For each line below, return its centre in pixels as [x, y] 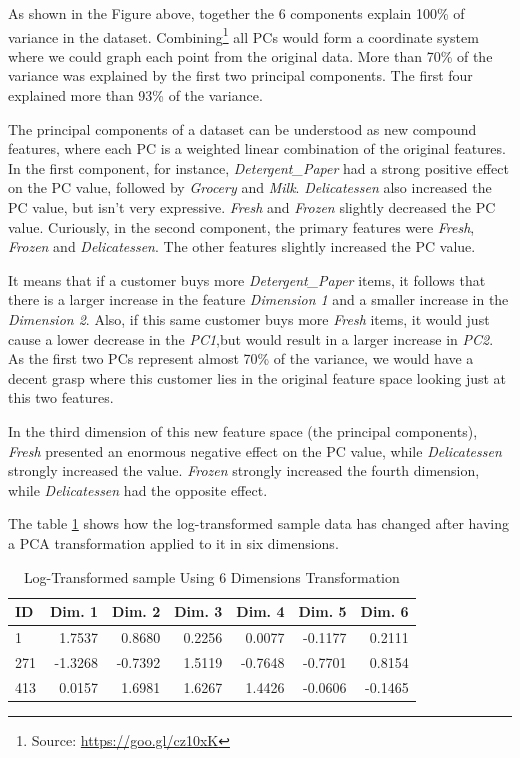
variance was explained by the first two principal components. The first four [240, 75]
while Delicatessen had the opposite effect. [138, 489]
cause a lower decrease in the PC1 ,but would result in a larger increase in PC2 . [251, 338]
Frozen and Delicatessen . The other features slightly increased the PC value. [242, 246]
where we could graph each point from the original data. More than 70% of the [250, 55]
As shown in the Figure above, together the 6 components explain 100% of [236, 13]
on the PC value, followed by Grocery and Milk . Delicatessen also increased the [250, 187]
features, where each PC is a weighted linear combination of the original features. [257, 148]
